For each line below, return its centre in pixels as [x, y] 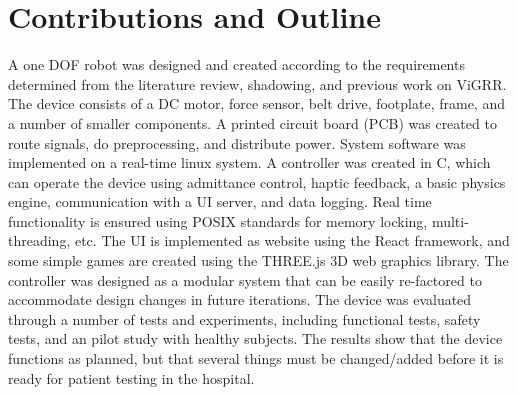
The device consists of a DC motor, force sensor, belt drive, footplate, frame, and [256, 103]
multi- [450, 220]
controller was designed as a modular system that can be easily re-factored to [245, 279]
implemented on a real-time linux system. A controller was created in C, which [249, 162]
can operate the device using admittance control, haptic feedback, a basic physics [257, 181]
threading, [39, 240]
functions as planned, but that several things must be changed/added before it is [256, 358]
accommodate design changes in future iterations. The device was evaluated [240, 299]
